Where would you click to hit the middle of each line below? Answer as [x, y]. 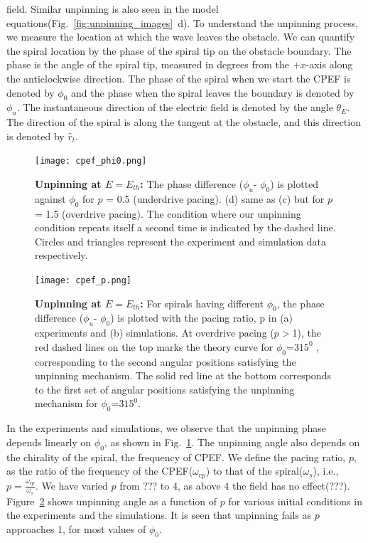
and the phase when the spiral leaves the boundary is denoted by [213, 92]
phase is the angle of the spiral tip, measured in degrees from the [148, 64]
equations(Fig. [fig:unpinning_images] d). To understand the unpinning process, [183, 22]
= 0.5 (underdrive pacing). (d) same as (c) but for [215, 198]
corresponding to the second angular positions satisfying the [166, 361]
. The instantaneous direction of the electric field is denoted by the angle [175, 107]
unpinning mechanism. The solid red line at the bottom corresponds [183, 375]
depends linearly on [49, 442]
